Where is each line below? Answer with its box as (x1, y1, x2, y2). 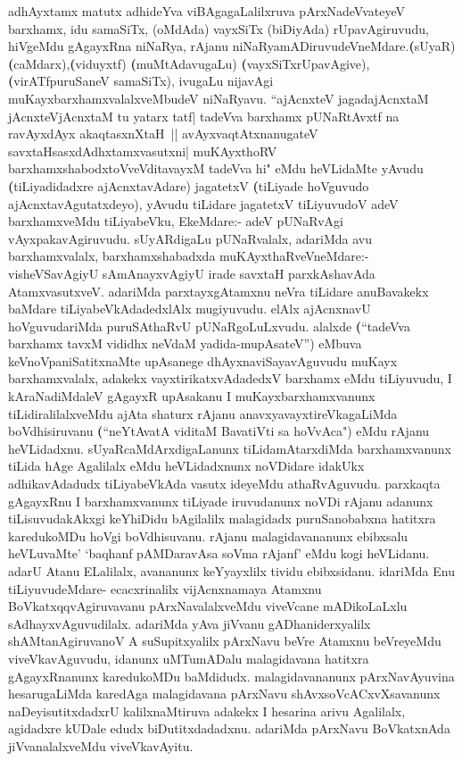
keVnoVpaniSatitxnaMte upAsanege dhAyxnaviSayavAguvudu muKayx (8, 351, 398, 370)
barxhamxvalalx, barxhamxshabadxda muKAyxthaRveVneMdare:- (8, 247, 369, 265)
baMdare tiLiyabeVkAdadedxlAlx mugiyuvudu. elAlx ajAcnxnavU (8, 299, 371, 318)
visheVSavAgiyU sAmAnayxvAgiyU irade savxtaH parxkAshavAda (8, 263, 375, 282)
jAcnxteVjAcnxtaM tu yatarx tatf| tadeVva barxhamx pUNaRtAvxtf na (8, 106, 400, 125)
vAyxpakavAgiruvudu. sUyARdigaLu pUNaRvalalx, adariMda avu (8, 229, 373, 247)
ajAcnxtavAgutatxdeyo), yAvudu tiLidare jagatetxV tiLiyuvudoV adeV (8, 194, 399, 213)
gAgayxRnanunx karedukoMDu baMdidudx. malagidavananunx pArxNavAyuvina (8, 666, 455, 685)
